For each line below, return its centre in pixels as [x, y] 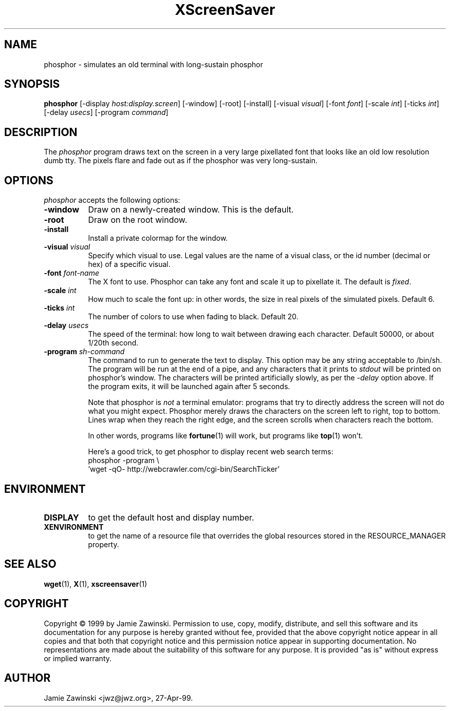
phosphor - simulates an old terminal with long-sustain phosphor [153, 64]
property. [104, 544]
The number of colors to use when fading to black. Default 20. [193, 317]
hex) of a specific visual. [129, 264]
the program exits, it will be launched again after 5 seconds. [189, 387]
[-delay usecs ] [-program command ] [106, 112]
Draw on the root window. [138, 220]
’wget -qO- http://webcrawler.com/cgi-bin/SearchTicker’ [184, 469]
